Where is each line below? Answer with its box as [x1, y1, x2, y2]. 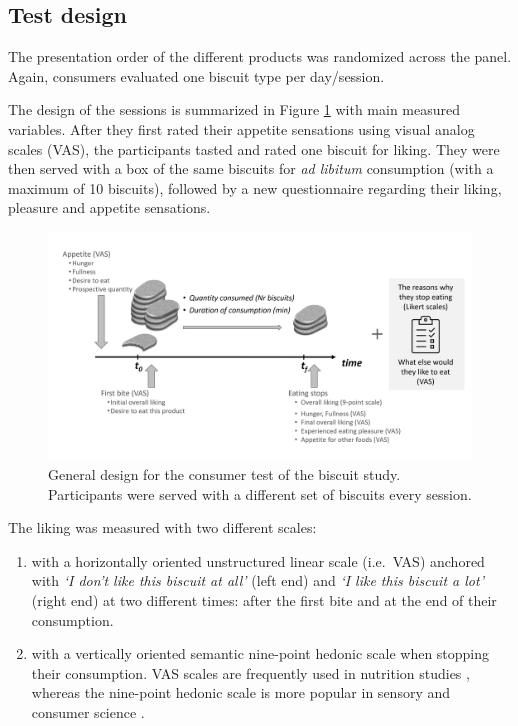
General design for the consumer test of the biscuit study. [48, 464, 401, 485]
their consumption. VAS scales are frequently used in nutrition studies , [31, 662, 470, 683]
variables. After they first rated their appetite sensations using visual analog [8, 118, 475, 139]
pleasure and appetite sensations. [8, 197, 211, 218]
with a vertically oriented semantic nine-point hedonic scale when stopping [31, 643, 490, 664]
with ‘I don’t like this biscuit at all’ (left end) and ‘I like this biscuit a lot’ [31, 570, 484, 591]
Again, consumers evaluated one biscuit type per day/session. [8, 65, 385, 86]
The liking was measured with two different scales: [8, 517, 317, 538]
